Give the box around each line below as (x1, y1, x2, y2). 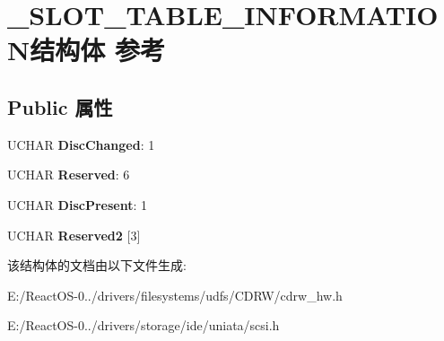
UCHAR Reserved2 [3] (7, 225, 141, 244)
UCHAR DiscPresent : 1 (7, 195, 147, 214)
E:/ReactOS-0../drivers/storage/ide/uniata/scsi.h (7, 316, 280, 335)
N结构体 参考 (7, 31, 165, 68)
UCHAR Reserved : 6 (7, 165, 130, 184)
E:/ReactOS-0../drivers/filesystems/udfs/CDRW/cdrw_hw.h (7, 285, 343, 304)
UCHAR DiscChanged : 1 (7, 135, 155, 153)
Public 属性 (7, 92, 113, 120)
